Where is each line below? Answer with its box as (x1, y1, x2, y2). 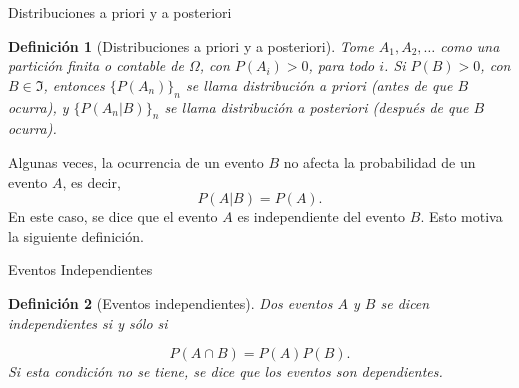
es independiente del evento (237, 206, 406, 227)
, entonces (43, 74, 105, 95)
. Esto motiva (420, 206, 503, 227)
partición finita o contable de (8, 55, 184, 76)
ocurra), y (8, 96, 69, 117)
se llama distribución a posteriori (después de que (164, 96, 469, 117)
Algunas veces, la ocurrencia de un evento (8, 151, 264, 172)
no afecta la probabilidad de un (283, 151, 476, 172)
